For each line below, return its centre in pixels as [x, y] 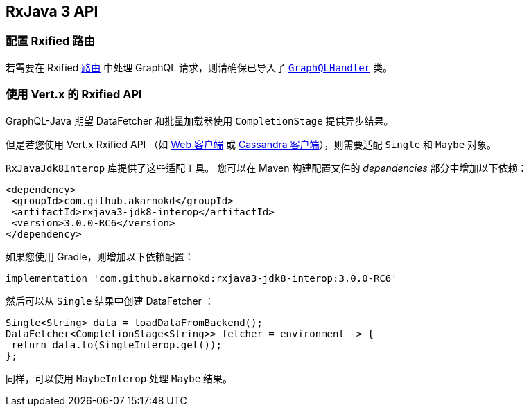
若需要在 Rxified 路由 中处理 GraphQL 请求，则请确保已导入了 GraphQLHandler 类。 [199, 67]
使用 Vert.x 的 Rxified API [74, 95]
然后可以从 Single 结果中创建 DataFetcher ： [110, 301]
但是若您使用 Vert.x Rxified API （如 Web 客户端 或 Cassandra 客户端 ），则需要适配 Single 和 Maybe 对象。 [251, 144]
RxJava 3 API [52, 11]
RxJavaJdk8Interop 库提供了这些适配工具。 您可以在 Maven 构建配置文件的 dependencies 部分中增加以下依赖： [267, 168]
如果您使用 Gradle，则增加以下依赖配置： [100, 256]
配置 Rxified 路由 [50, 41]
